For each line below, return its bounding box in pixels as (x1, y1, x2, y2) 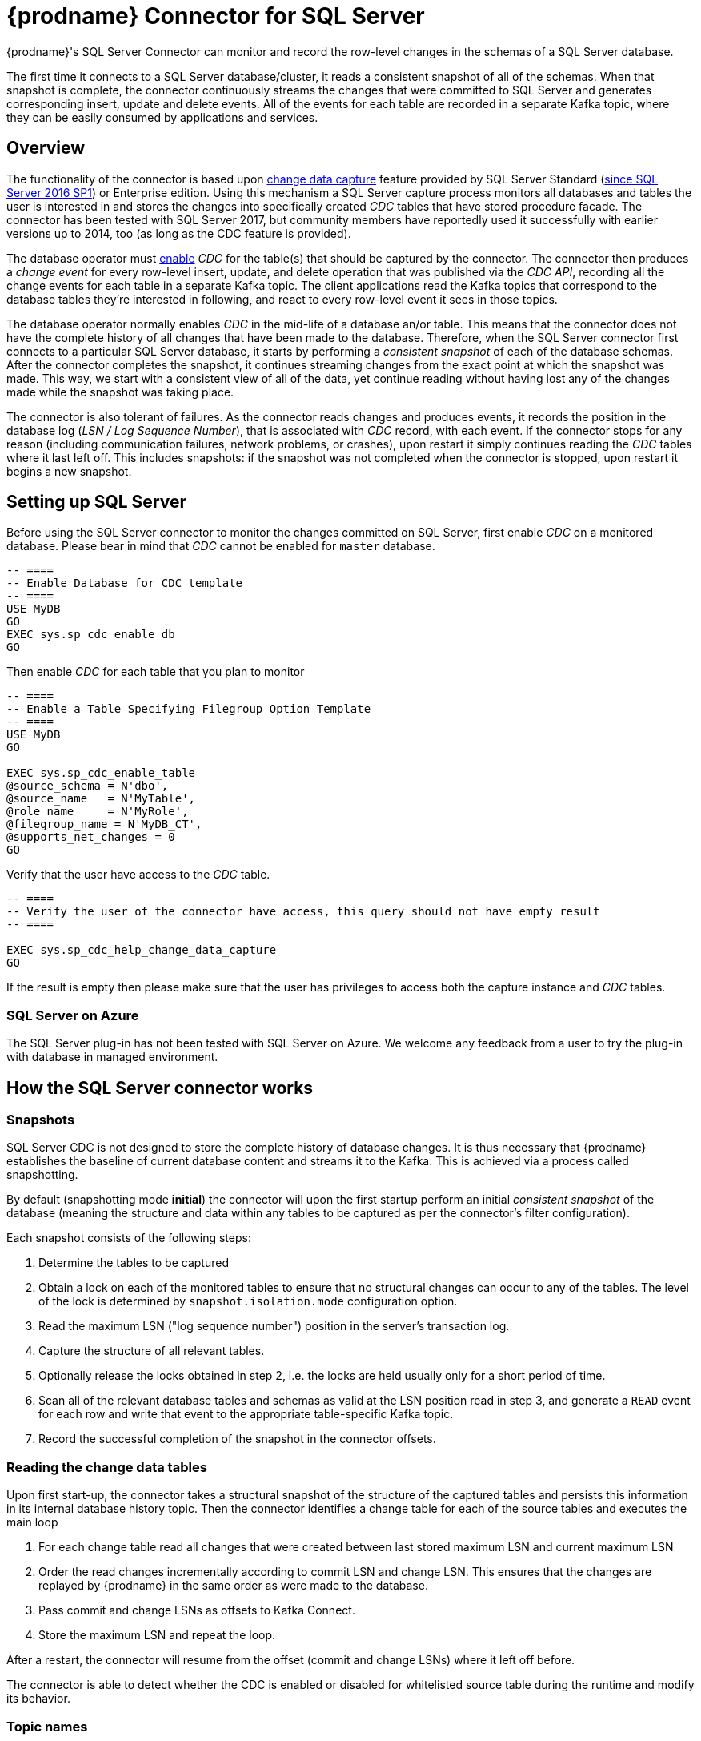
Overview (6, 138, 86, 159)
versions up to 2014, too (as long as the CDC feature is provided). (6, 226, 351, 240)
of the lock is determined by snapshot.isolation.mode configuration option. (38, 1294, 458, 1309)
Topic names (6, 1718, 88, 1735)
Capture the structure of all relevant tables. (38, 1344, 265, 1358)
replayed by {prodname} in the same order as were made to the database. (38, 1578, 428, 1593)
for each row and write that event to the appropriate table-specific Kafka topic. (38, 1407, 454, 1421)
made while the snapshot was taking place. (6, 384, 234, 399)
